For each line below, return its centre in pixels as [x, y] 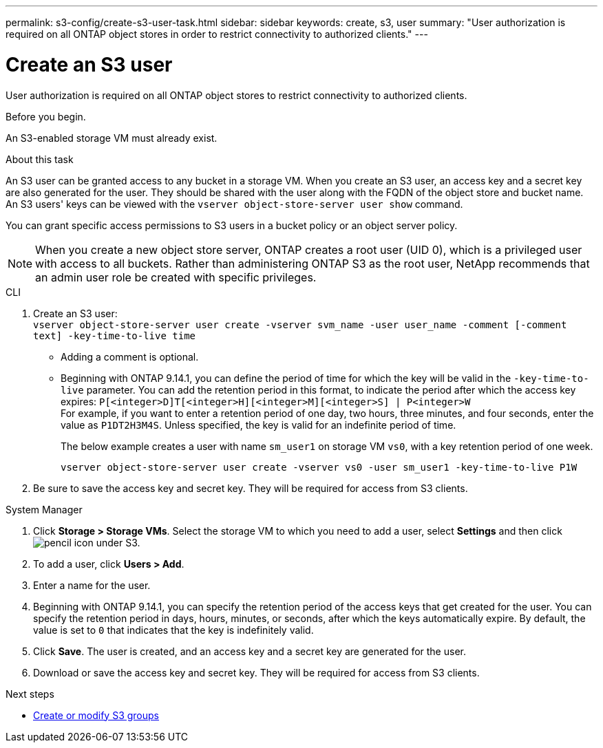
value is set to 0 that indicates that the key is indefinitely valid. [173, 630]
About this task [40, 159]
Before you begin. [46, 116]
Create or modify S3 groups [96, 715]
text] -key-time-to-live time [115, 335]
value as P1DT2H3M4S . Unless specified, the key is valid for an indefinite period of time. [258, 425]
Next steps [30, 694]
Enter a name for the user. [92, 585]
